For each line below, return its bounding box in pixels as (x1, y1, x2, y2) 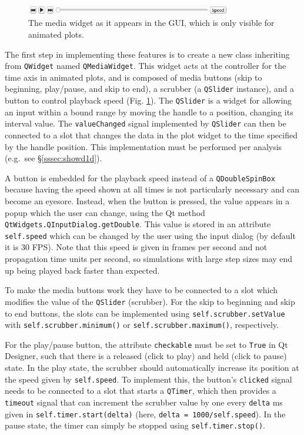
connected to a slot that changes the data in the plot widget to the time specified (5, 128, 298, 141)
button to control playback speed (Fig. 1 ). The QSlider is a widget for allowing (5, 94, 292, 107)
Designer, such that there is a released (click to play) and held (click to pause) (5, 350, 287, 362)
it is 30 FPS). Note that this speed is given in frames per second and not (5, 241, 268, 253)
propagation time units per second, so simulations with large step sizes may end (5, 253, 293, 265)
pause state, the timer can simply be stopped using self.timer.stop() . (5, 419, 265, 431)
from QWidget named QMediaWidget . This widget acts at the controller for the (5, 59, 286, 72)
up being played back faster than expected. (5, 264, 160, 276)
